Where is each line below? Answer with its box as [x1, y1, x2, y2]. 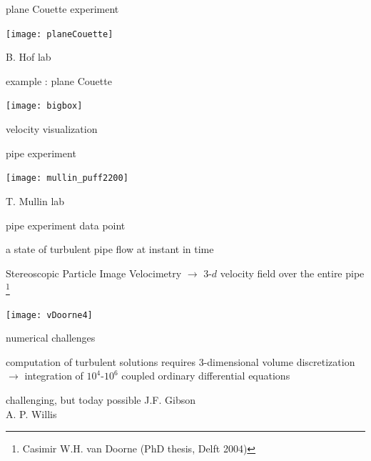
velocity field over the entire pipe [220, 265, 365, 280]
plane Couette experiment [6, 1, 119, 16]
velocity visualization [6, 122, 98, 137]
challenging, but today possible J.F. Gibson [6, 392, 195, 407]
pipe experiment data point [6, 217, 126, 232]
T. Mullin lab [6, 193, 65, 208]
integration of [24, 368, 83, 383]
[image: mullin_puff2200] [6, 173, 128, 184]
